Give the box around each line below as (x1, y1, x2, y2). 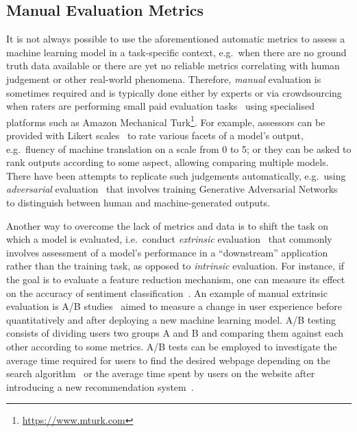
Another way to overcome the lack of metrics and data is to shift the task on (6, 218, 329, 232)
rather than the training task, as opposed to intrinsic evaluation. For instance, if (6, 259, 345, 273)
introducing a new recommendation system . (6, 379, 194, 394)
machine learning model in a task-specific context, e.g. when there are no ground (6, 45, 347, 59)
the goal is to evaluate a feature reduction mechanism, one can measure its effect (6, 272, 345, 286)
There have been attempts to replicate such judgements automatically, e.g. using (6, 168, 346, 182)
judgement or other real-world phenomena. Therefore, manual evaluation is (6, 71, 321, 86)
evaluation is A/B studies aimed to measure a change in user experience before (6, 299, 342, 313)
